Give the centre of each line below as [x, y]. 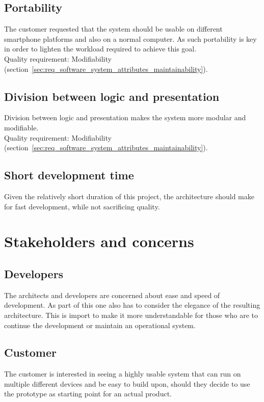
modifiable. [21, 127]
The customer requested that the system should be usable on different [113, 29]
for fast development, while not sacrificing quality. [82, 206]
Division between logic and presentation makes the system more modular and [125, 117]
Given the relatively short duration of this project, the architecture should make [129, 196]
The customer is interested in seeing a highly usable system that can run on [123, 374]
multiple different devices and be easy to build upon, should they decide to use [127, 383]
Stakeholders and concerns [99, 241]
